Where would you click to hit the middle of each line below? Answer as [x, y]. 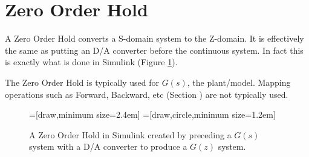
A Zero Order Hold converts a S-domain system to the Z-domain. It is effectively [154, 38]
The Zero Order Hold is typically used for [82, 82]
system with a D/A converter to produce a [108, 146]
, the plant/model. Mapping [239, 82]
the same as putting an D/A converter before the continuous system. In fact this [154, 50]
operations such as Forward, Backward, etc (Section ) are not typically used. [147, 94]
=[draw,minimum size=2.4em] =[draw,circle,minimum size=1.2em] [152, 114]
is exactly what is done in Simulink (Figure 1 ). [91, 62]
